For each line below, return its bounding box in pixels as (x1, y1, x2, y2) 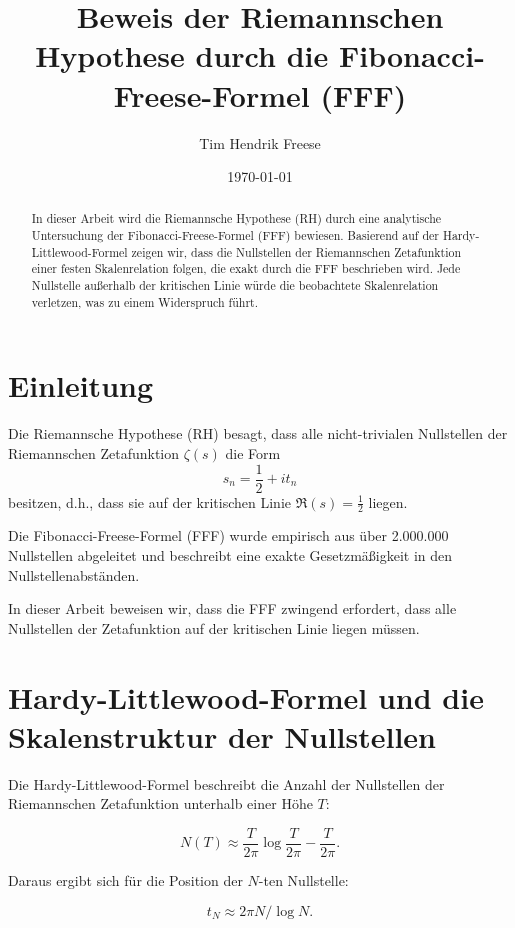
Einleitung (8, 365, 154, 406)
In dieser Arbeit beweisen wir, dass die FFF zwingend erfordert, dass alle (8, 598, 457, 619)
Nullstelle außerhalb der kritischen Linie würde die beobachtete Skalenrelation (31, 277, 439, 294)
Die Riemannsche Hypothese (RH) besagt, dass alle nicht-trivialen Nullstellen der (8, 423, 508, 444)
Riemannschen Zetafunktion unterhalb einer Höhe (8, 793, 313, 814)
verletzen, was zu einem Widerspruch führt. (31, 293, 258, 310)
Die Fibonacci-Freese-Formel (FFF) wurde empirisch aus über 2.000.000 (8, 525, 449, 546)
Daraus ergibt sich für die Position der (8, 869, 243, 890)
